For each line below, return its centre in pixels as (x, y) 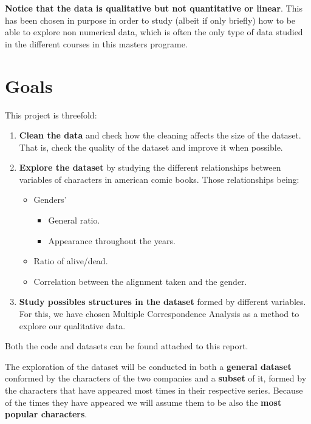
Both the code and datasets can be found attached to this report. (127, 346)
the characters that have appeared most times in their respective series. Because (154, 390)
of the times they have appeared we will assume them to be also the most (143, 402)
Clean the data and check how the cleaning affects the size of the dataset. (160, 135)
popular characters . (46, 414)
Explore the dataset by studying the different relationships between (150, 167)
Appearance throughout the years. (112, 240)
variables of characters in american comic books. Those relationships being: (159, 179)
